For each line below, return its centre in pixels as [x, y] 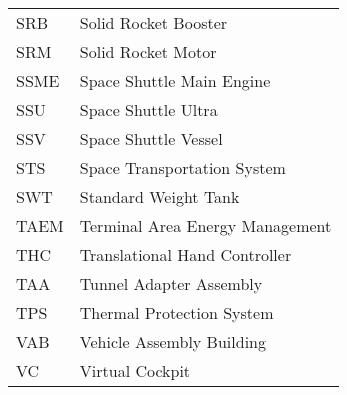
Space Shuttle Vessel [151, 138]
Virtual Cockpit [135, 370]
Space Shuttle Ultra [148, 109]
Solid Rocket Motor [148, 51]
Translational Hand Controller [185, 254]
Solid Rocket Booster [153, 22]
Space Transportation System [182, 167]
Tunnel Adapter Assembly [171, 283]
